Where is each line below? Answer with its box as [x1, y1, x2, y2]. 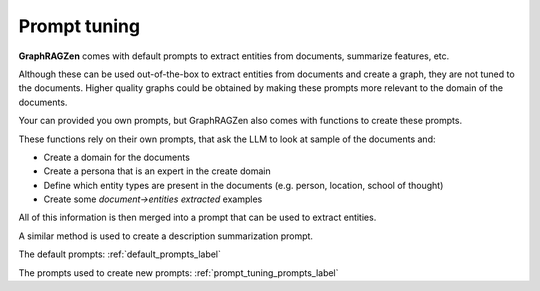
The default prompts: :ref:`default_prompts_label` [18, 248, 222, 260]
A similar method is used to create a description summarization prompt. [18, 230, 314, 242]
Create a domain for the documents [43, 151, 190, 163]
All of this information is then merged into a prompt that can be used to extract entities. [18, 211, 377, 224]
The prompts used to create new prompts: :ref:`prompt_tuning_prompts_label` [18, 266, 339, 279]
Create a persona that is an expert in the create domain [43, 165, 271, 177]
